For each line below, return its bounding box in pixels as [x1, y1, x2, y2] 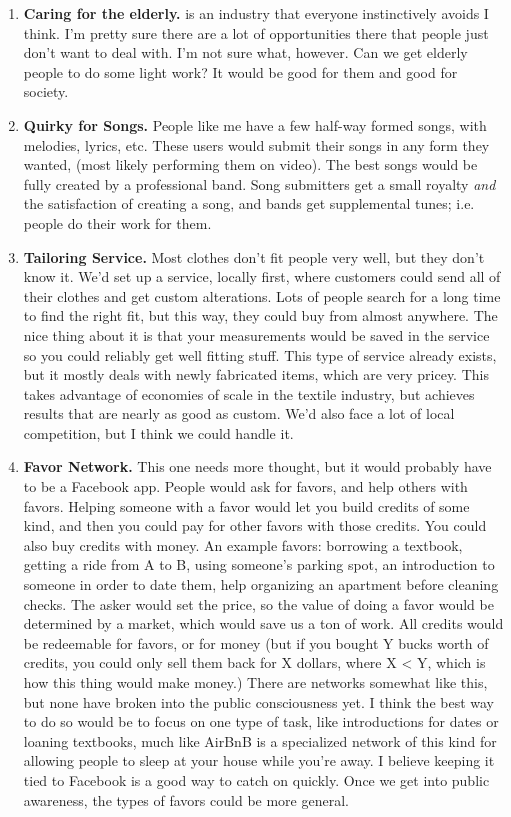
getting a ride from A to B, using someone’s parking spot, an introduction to [23, 554, 495, 575]
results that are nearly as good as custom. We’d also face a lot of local [23, 403, 455, 424]
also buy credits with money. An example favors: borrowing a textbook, [23, 534, 463, 555]
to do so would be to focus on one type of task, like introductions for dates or [23, 711, 499, 732]
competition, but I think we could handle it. [23, 422, 294, 443]
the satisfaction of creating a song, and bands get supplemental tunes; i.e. [23, 193, 475, 214]
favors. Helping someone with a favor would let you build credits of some [23, 495, 470, 516]
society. [23, 81, 69, 102]
